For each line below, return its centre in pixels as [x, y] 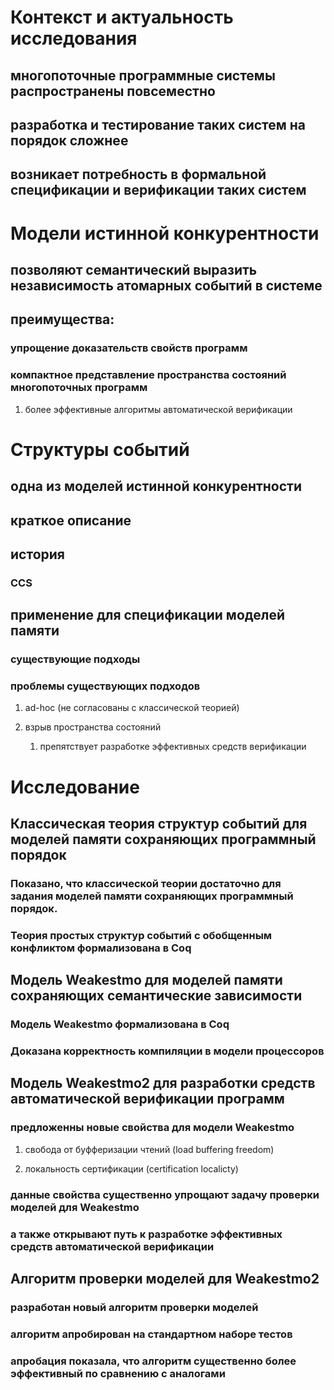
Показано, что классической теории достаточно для [146, 883]
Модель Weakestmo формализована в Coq [120, 1024]
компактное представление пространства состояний [148, 375]
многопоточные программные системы [143, 75]
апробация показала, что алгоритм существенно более [153, 1361]
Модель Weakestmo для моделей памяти [146, 980]
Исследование [75, 787]
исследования [74, 38]
